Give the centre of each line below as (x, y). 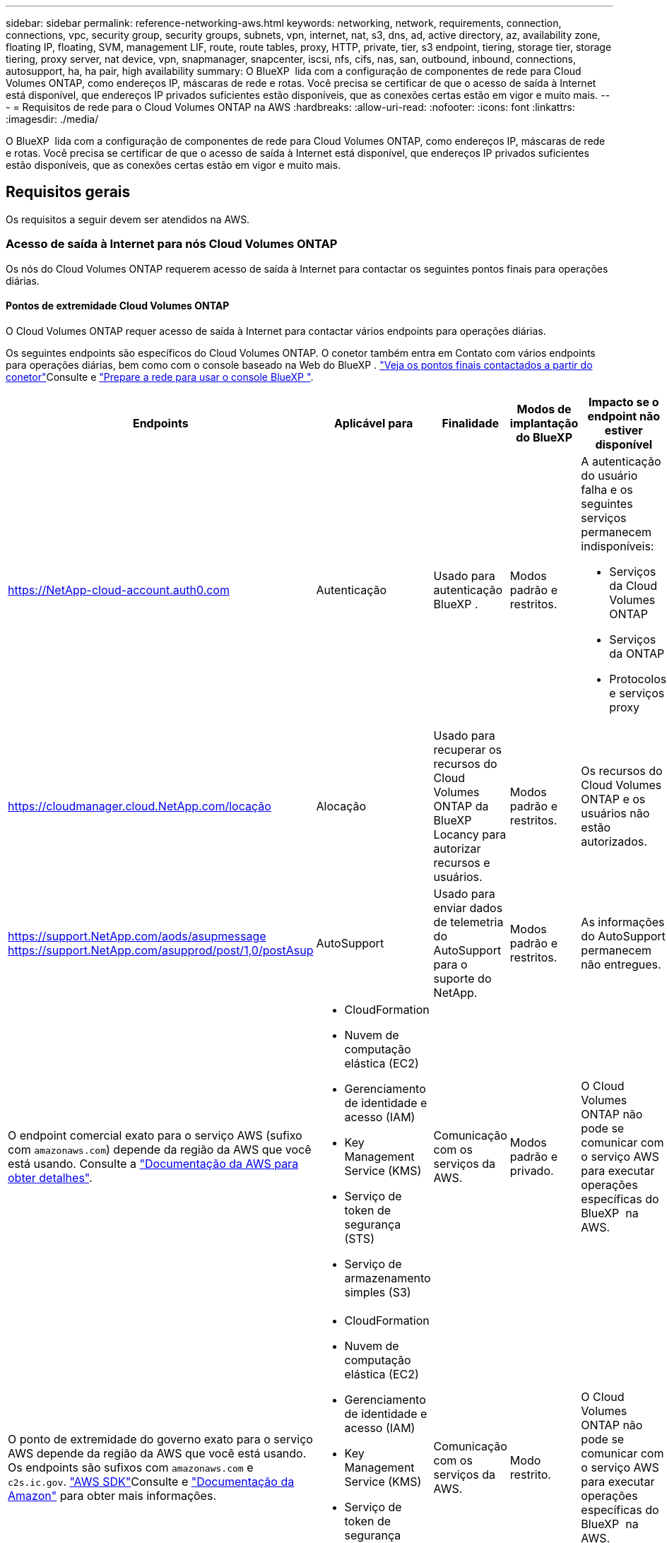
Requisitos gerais (68, 192)
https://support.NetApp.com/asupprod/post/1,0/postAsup (161, 950)
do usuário (609, 475)
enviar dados (468, 908)
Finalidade (471, 423)
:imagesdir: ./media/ (52, 119)
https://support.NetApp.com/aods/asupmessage (137, 936)
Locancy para (470, 834)
